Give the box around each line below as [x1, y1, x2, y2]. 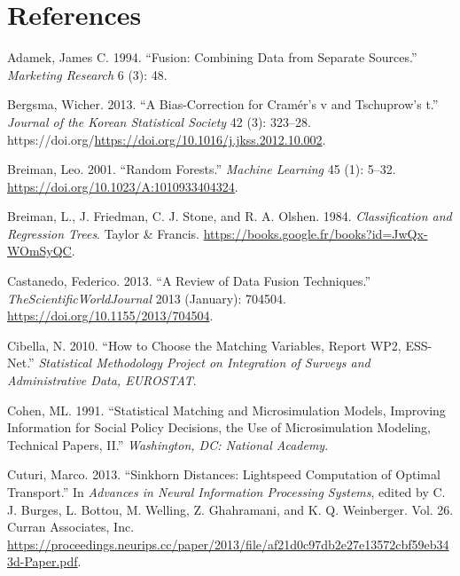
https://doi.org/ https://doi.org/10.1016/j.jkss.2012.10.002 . [7, 130, 326, 148]
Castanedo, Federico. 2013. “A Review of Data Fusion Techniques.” [7, 272, 371, 290]
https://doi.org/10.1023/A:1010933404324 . [7, 177, 238, 195]
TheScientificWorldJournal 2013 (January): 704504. [7, 288, 286, 307]
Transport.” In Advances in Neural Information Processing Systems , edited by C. [7, 483, 446, 501]
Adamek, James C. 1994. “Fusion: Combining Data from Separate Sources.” [7, 48, 417, 67]
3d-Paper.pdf [7, 552, 78, 571]
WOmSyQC [7, 241, 72, 260]
